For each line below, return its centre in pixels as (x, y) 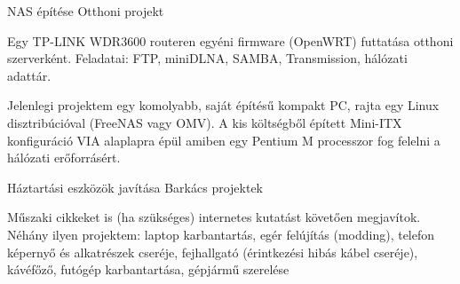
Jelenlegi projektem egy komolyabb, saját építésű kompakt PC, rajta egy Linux (223, 105)
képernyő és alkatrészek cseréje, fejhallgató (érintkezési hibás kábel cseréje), (213, 252)
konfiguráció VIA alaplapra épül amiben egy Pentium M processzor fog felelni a (224, 140)
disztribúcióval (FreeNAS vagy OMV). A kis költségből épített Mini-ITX (205, 122)
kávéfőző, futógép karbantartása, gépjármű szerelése (148, 269)
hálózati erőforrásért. (64, 158)
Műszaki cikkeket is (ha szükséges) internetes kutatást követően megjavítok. (214, 217)
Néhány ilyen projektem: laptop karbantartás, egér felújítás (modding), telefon (221, 234)
